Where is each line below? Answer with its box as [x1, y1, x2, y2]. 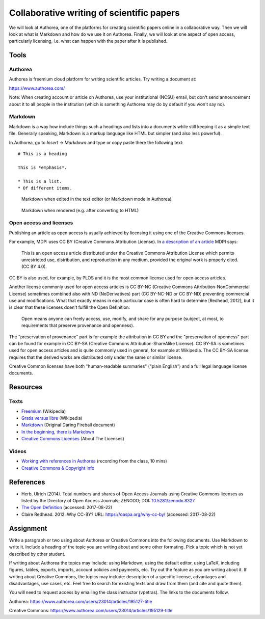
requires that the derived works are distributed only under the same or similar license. [9, 354, 183, 360]
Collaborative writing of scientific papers [9, 7, 180, 18]
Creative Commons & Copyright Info [21, 465, 95, 471]
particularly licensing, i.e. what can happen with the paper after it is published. [9, 38, 168, 44]
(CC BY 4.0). [21, 264, 47, 269]
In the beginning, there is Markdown [21, 429, 95, 434]
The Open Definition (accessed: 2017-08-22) [21, 505, 112, 511]
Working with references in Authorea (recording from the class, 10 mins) [21, 458, 167, 464]
